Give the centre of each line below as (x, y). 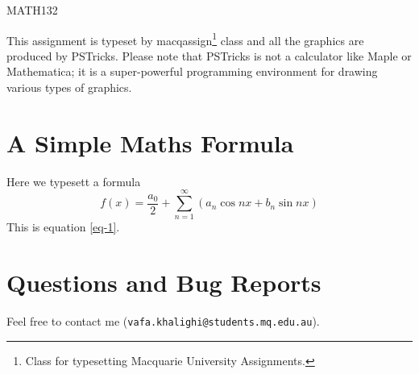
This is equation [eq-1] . (63, 227)
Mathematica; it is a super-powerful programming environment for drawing (192, 71)
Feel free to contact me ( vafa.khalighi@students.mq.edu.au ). (163, 321)
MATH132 (32, 10)
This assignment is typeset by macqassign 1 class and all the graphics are (185, 39)
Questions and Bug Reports (164, 283)
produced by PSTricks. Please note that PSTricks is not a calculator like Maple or (209, 55)
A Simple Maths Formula (150, 142)
